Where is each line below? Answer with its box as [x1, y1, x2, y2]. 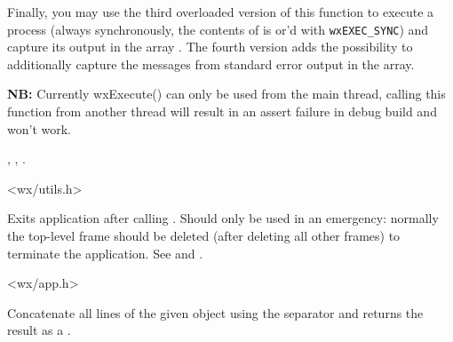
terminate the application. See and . [7, 243, 203, 262]
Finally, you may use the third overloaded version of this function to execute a [7, 3, 434, 20]
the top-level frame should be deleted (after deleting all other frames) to [7, 227, 401, 244]
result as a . [7, 321, 71, 339]
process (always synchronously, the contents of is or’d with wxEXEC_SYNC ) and [7, 20, 429, 38]
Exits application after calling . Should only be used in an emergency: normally [7, 209, 439, 227]
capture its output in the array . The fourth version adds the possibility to [7, 37, 413, 56]
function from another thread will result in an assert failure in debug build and [7, 102, 437, 121]
